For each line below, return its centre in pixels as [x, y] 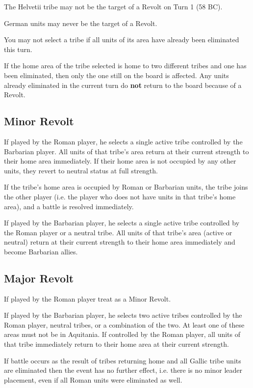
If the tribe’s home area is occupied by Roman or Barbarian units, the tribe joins [126, 187]
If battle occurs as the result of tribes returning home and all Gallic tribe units [123, 360]
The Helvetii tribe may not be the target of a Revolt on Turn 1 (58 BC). [113, 6]
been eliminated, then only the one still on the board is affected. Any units [116, 75]
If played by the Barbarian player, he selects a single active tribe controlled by [122, 223]
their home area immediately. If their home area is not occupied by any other [120, 161]
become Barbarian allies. [41, 251]
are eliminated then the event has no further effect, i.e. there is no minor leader [123, 370]
